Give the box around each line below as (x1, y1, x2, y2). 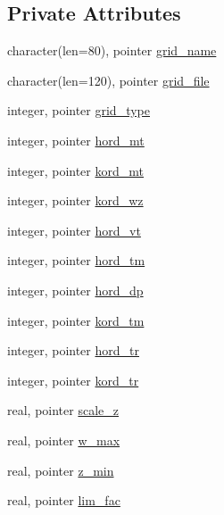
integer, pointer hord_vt (7, 220, 141, 239)
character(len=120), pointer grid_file (7, 71, 210, 89)
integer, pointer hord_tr (7, 341, 139, 360)
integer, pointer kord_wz (7, 191, 144, 210)
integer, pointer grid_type (7, 101, 150, 120)
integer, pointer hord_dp (7, 280, 144, 299)
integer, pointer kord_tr (7, 370, 139, 389)
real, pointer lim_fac (7, 491, 120, 510)
